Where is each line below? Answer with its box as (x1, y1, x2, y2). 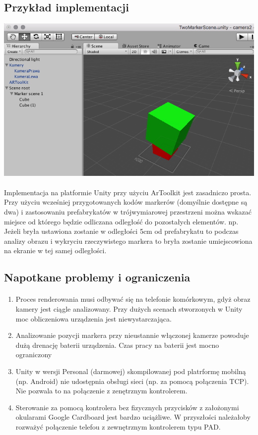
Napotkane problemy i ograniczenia (4, 270, 191, 285)
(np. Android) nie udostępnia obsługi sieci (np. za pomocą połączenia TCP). (15, 376, 249, 386)
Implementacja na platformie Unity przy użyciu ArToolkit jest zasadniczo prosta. (4, 187, 252, 197)
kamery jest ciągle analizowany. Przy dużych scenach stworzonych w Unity (15, 303, 243, 314)
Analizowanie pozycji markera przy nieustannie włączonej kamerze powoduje (15, 330, 249, 340)
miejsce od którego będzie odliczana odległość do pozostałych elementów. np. (4, 216, 239, 226)
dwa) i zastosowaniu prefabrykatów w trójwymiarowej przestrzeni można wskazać (4, 207, 252, 217)
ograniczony (15, 349, 52, 360)
